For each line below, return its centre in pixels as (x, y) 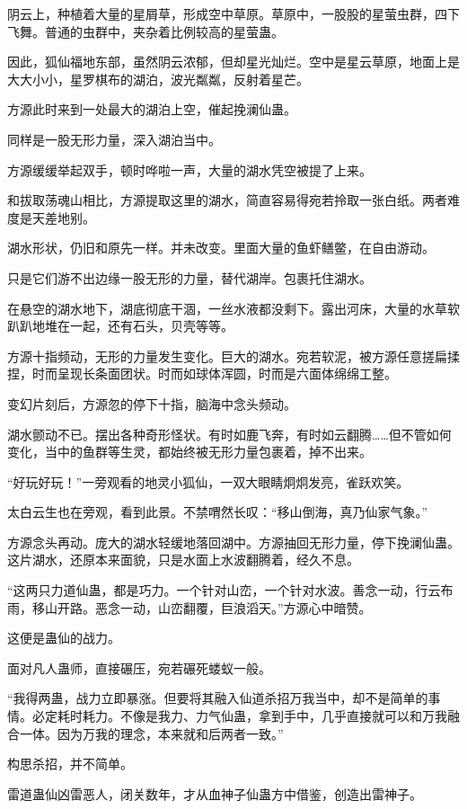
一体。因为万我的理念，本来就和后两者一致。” (151, 733)
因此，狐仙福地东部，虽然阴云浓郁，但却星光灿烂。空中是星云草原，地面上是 (233, 62)
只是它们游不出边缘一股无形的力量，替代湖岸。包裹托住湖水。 (189, 277)
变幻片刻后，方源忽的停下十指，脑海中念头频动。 (152, 403)
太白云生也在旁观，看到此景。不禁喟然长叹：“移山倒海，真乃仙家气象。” (218, 512)
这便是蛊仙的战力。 (64, 638)
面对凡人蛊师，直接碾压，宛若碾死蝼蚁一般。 (139, 667)
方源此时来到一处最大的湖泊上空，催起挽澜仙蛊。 (152, 109)
